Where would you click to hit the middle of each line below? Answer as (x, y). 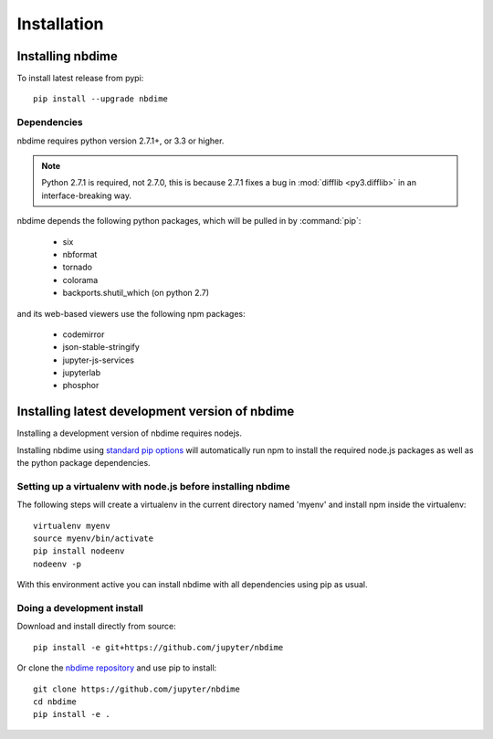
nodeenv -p (58, 564)
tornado (78, 267)
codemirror (84, 334)
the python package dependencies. (84, 463)
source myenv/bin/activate (94, 538)
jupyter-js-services (98, 360)
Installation (60, 24)
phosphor (81, 385)
